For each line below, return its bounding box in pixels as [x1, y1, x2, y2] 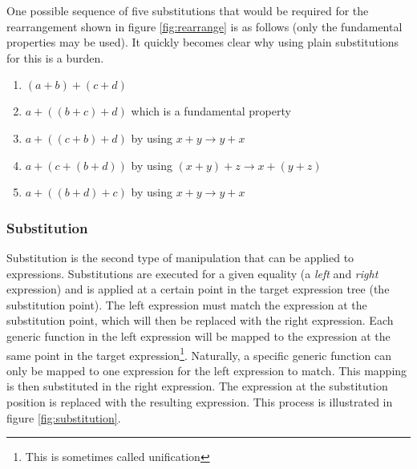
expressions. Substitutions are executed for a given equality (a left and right [6, 265, 379, 281]
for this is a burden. [6, 49, 104, 66]
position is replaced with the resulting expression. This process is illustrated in [6, 393, 393, 410]
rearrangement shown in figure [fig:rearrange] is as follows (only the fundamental [6, 18, 403, 34]
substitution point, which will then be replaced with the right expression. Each [6, 312, 394, 329]
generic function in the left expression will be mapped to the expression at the [6, 327, 391, 344]
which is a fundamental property [131, 103, 291, 119]
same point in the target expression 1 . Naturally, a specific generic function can [6, 344, 391, 363]
